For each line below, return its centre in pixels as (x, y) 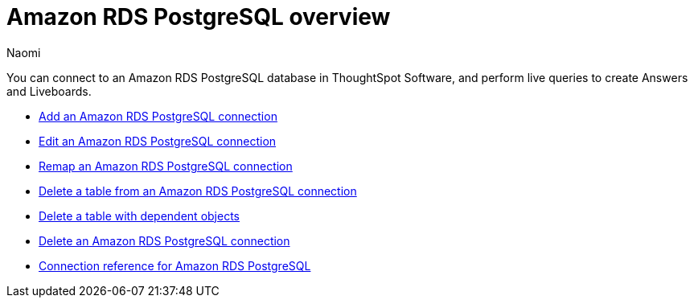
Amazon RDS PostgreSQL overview (199, 17)
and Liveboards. (49, 91)
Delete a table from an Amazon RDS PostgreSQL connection (198, 191)
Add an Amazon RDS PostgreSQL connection (158, 116)
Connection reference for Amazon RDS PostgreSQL (175, 265)
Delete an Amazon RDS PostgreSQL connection (164, 240)
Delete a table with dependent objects (139, 216)
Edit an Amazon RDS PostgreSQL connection (158, 141)
